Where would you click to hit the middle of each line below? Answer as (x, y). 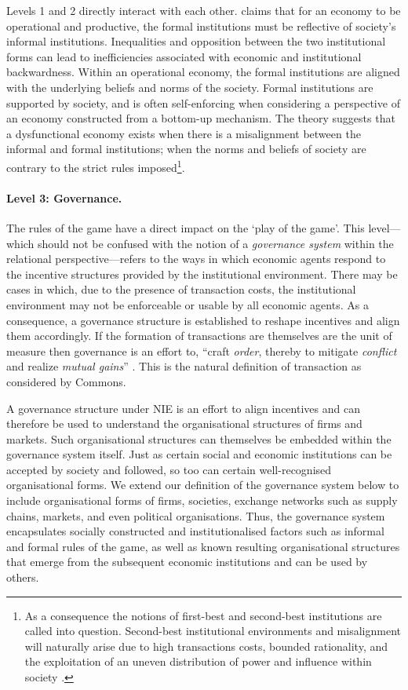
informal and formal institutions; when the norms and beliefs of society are (186, 149)
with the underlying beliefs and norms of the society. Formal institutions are (190, 87)
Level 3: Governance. (64, 197)
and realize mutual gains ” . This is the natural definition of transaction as (184, 366)
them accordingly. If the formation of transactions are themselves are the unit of (199, 336)
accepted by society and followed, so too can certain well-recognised (169, 469)
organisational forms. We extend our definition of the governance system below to (203, 485)
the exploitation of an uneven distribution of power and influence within (198, 661)
